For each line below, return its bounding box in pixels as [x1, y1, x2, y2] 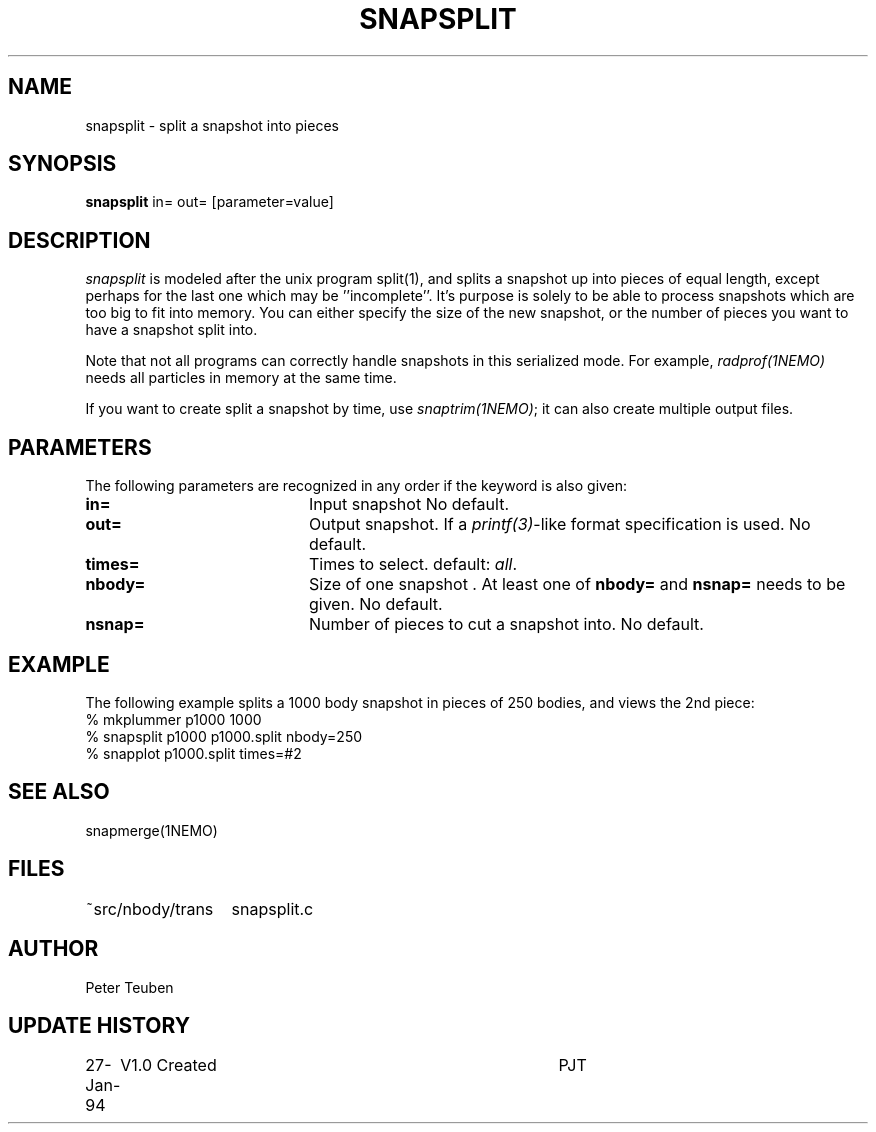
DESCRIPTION [8, 227, 151, 253]
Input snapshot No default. [308, 494, 509, 515]
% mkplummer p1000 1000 [85, 710, 262, 728]
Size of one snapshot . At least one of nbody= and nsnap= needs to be [308, 574, 846, 595]
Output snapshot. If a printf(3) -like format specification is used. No [308, 514, 811, 535]
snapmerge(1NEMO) [85, 821, 218, 839]
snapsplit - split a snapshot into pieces [85, 116, 339, 134]
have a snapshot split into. [85, 321, 258, 339]
